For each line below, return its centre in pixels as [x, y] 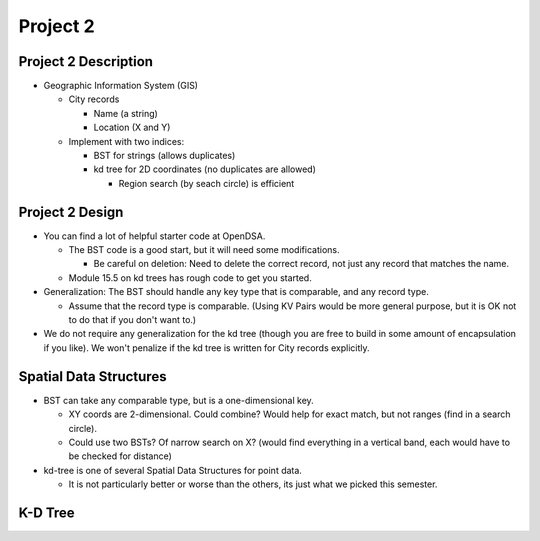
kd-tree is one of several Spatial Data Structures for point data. [172, 470]
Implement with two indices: [126, 141]
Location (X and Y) [132, 127]
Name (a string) [126, 113]
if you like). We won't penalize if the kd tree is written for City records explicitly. [206, 347]
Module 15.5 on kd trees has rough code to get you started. [190, 277]
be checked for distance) [120, 456]
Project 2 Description [86, 61]
